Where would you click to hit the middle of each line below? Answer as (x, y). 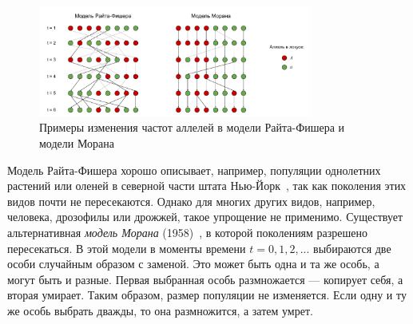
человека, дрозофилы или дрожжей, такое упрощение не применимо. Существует (205, 217)
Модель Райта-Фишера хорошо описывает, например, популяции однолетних (194, 170)
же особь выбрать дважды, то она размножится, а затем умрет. (160, 310)
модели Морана (77, 142)
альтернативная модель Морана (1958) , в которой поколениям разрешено (188, 232)
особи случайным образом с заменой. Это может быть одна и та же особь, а (193, 264)
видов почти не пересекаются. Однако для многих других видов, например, (191, 201)
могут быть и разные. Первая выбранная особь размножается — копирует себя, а (205, 279)
